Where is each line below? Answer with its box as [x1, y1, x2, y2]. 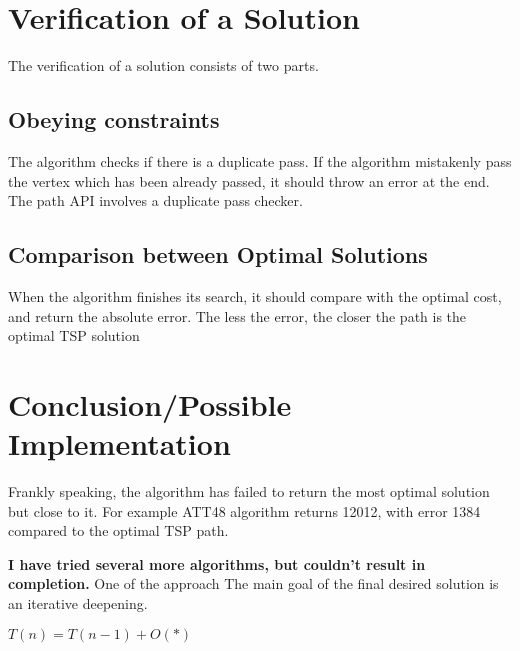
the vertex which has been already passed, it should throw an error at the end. [8, 170, 490, 191]
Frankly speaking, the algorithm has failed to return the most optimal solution [8, 481, 490, 501]
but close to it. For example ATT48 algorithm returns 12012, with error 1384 [8, 500, 481, 521]
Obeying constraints [8, 104, 220, 135]
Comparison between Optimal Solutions [8, 239, 428, 270]
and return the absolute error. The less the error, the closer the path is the [8, 305, 467, 326]
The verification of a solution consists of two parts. [8, 55, 319, 76]
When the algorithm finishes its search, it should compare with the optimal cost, [8, 285, 502, 306]
